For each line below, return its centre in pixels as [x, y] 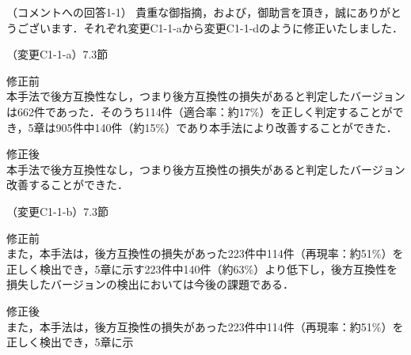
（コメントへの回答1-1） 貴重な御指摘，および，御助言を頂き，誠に [182, 12]
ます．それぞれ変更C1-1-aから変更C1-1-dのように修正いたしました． [227, 27]
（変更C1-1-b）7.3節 [58, 211]
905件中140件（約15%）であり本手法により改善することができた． [226, 127]
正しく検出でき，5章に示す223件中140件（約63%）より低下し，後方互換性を [202, 268]
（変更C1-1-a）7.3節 [57, 54]
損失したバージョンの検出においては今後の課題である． [150, 284]
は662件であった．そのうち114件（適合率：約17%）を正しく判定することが [200, 111]
